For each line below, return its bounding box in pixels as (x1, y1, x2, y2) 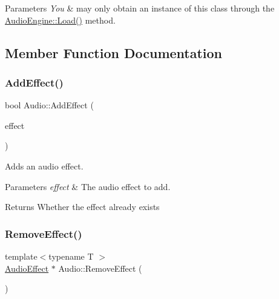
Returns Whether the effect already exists (5, 200, 160, 213)
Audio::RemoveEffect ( (58, 261, 142, 274)
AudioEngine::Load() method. (5, 13, 116, 26)
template (5, 249, 38, 262)
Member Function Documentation (5, 43, 223, 62)
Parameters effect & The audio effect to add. (5, 180, 171, 192)
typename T (48, 249, 94, 262)
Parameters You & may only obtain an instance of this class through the (5, 2, 275, 14)
